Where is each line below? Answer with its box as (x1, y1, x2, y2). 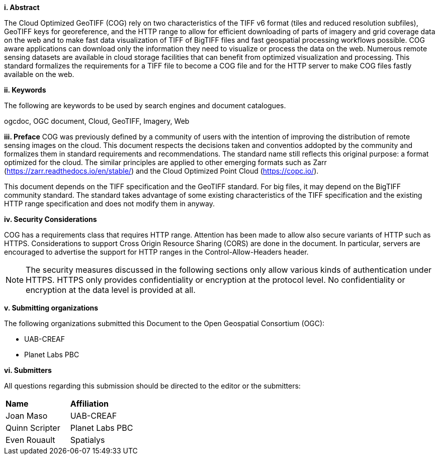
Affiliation (70, 399, 109, 409)
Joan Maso (6, 411, 48, 421)
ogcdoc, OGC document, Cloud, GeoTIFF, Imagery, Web (4, 117, 190, 125)
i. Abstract (4, 3, 40, 12)
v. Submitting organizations (4, 303, 99, 312)
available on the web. (4, 70, 74, 79)
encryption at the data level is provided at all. (26, 285, 196, 295)
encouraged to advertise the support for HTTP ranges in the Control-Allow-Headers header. (4, 248, 309, 256)
